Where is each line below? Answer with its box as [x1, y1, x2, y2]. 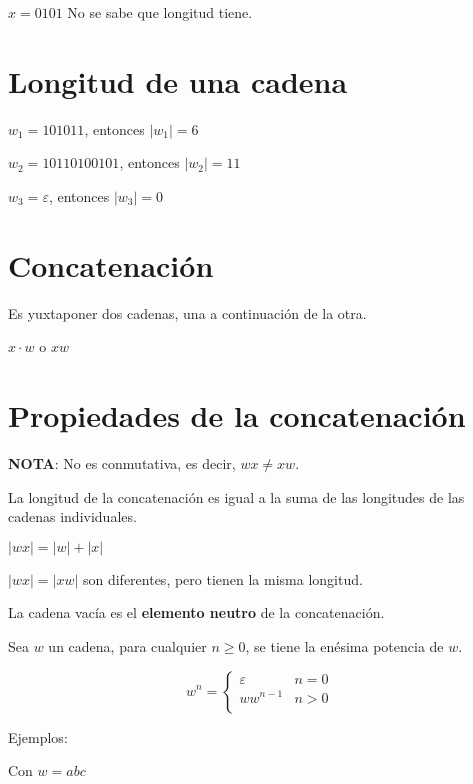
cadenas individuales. [8, 506, 137, 527]
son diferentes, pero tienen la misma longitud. [82, 568, 363, 589]
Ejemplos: [8, 726, 68, 747]
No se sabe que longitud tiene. [67, 2, 253, 22]
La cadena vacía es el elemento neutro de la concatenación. [8, 602, 385, 623]
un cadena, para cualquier [48, 635, 207, 656]
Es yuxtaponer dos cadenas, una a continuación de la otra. [8, 302, 367, 323]
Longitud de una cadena [8, 60, 348, 101]
